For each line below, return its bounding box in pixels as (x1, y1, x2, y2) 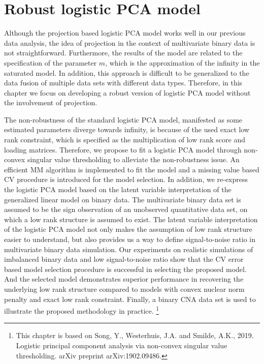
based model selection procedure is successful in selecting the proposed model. (4, 263, 247, 274)
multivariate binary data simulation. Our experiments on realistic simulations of (4, 244, 253, 254)
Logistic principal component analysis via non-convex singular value (16, 340, 227, 350)
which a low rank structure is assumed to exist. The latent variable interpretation (4, 214, 258, 224)
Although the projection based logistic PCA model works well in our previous (4, 27, 246, 38)
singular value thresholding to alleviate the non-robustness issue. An (27, 154, 240, 165)
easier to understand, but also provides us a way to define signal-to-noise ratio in (4, 234, 255, 244)
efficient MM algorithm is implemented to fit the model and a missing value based (4, 164, 259, 174)
